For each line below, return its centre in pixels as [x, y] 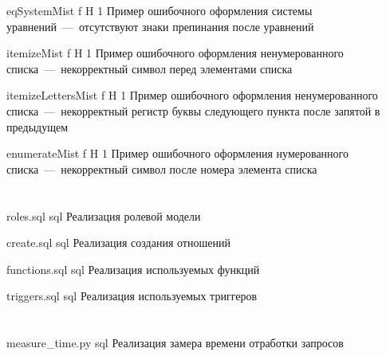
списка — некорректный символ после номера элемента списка [162, 168]
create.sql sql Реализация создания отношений [118, 243]
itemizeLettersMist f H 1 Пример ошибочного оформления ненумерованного [192, 95]
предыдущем [37, 126]
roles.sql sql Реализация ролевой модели [104, 215]
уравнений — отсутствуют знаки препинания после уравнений [160, 26]
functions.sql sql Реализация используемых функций [133, 269]
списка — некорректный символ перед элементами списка [150, 68]
